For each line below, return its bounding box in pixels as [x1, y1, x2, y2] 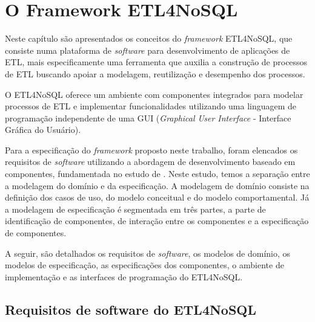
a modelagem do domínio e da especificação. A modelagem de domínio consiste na [5, 179, 310, 192]
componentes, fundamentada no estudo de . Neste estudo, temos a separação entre [5, 167, 310, 180]
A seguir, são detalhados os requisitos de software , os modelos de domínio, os [5, 246, 291, 259]
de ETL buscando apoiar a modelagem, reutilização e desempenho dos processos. [5, 67, 305, 80]
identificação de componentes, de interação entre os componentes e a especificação [5, 214, 309, 227]
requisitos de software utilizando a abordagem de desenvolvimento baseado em [5, 155, 296, 168]
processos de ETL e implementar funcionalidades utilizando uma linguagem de [5, 100, 297, 112]
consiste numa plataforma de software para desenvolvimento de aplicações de [5, 43, 290, 56]
